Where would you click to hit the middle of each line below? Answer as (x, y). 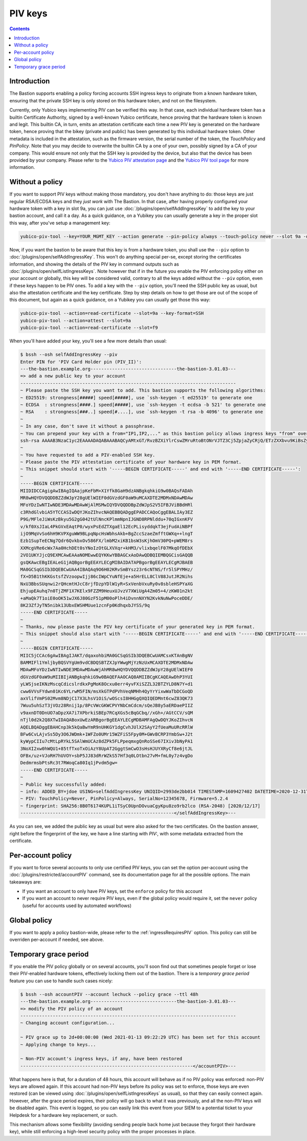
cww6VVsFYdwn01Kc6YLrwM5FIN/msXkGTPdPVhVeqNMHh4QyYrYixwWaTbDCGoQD (107, 691)
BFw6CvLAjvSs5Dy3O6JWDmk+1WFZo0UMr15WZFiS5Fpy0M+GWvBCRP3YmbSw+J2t (107, 734)
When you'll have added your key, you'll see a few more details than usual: (88, 341)
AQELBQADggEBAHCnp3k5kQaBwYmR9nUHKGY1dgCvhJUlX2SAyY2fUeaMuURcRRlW (107, 727)
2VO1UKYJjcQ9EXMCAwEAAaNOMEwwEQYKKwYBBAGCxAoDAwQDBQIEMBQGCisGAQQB (107, 555)
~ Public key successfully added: (63, 784)
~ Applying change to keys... (58, 1045)
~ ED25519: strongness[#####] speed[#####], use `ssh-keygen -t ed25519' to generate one (136, 397)
